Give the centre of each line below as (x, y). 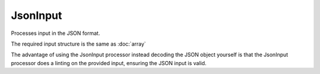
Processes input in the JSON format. (55, 33)
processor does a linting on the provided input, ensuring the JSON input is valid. (109, 63)
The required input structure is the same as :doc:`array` (79, 44)
